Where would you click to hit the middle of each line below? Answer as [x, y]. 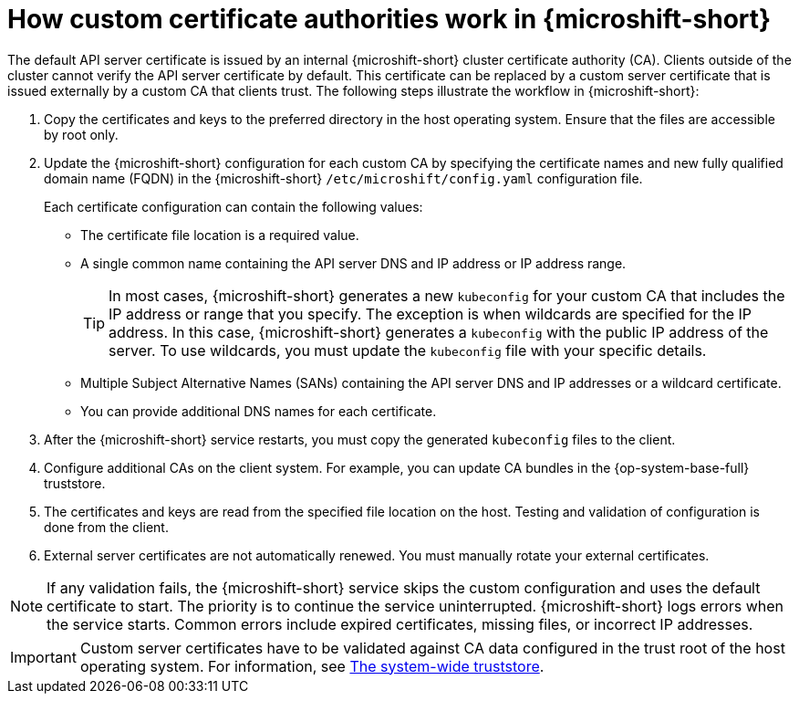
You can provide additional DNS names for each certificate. [259, 411]
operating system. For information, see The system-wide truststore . [312, 666]
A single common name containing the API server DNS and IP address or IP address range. [353, 263]
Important [43, 657]
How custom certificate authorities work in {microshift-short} [389, 19]
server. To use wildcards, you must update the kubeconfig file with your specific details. [408, 350]
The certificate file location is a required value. [220, 235]
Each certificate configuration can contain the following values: [233, 206]
